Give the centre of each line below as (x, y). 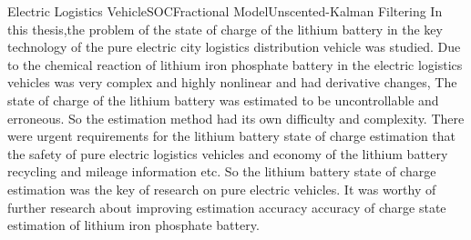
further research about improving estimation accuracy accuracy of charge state (227, 207)
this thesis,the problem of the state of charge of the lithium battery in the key (225, 29)
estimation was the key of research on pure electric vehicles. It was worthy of (222, 189)
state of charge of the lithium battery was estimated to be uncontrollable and (223, 100)
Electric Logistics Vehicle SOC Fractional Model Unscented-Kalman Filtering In (225, 11)
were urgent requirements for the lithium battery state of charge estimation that (232, 136)
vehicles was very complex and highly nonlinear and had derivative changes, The (232, 82)
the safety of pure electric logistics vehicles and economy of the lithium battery (228, 153)
